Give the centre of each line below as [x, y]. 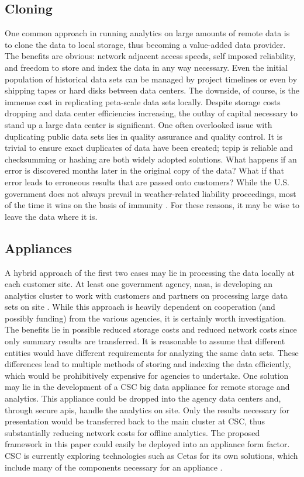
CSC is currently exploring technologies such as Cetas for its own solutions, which [151, 455]
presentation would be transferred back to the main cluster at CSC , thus [135, 421]
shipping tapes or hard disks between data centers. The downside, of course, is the [152, 90]
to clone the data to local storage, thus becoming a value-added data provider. [145, 44]
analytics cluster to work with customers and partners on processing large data [146, 295]
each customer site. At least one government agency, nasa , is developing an [139, 284]
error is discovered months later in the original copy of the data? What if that [145, 170]
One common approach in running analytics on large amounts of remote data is [147, 33]
